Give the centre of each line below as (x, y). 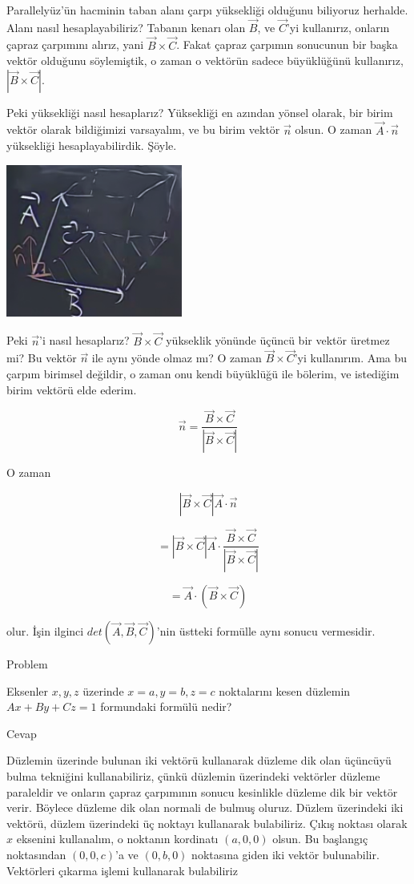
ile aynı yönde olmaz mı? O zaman (177, 358)
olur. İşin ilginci (45, 631)
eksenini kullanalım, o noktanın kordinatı (117, 839)
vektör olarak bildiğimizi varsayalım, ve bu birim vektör (143, 129)
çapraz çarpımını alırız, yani (75, 44)
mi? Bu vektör (42, 358)
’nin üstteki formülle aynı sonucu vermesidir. (266, 631)
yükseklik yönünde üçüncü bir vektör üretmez (278, 340)
